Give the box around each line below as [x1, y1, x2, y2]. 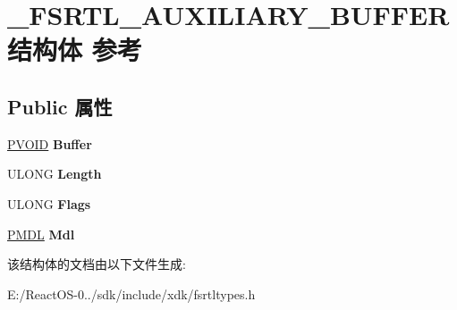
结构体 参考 [7, 31, 142, 68]
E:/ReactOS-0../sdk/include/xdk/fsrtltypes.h [7, 284, 256, 303]
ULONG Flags [7, 194, 91, 213]
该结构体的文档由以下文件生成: [7, 255, 186, 273]
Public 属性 [7, 92, 113, 120]
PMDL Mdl [7, 224, 75, 243]
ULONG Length [7, 164, 102, 183]
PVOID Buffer [7, 134, 92, 153]
